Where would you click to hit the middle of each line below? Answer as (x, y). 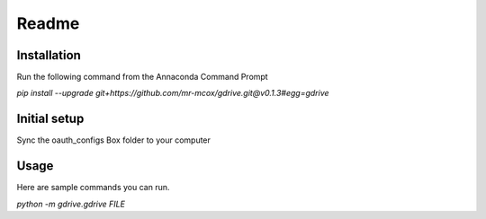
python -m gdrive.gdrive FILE (71, 204)
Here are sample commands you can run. (93, 188)
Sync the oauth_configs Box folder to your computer (114, 140)
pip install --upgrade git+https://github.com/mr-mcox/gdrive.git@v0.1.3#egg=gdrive (173, 93)
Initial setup (50, 119)
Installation (49, 55)
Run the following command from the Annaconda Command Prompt (143, 77)
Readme (48, 23)
